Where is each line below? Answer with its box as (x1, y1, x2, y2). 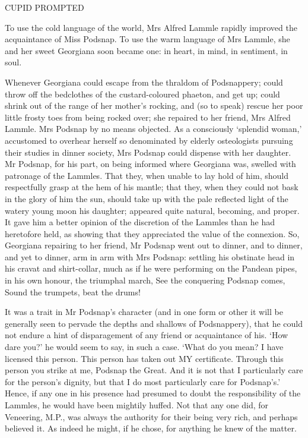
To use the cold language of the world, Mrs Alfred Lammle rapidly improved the (5, 21, 297, 33)
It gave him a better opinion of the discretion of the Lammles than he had (5, 216, 275, 228)
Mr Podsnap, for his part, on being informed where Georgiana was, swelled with (5, 157, 296, 170)
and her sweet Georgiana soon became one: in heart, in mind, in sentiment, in (5, 44, 288, 56)
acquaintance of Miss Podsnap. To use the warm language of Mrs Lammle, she (5, 33, 290, 45)
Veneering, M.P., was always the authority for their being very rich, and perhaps (5, 410, 298, 423)
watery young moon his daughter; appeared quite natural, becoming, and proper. (5, 204, 300, 216)
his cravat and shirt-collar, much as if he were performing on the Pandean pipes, (5, 262, 297, 275)
